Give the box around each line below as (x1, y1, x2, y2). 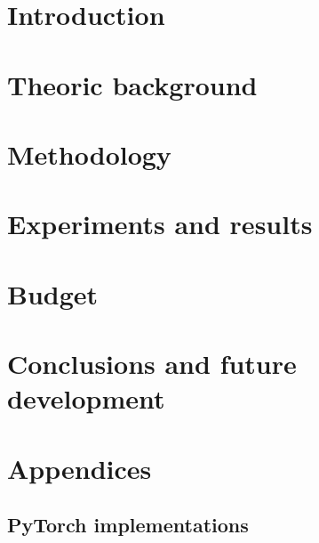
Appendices (7, 450, 152, 486)
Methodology (7, 135, 171, 172)
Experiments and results (7, 206, 313, 242)
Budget (7, 275, 99, 312)
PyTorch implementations (7, 511, 249, 539)
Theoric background (7, 66, 258, 102)
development (7, 380, 165, 417)
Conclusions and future (7, 345, 297, 382)
